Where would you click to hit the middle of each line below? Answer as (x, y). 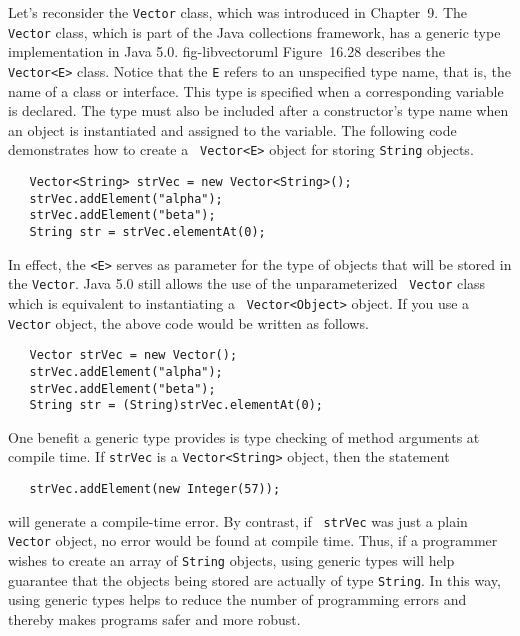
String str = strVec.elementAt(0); (147, 231)
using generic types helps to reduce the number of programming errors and (237, 599)
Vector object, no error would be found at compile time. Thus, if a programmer (253, 540)
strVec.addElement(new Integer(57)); (155, 489)
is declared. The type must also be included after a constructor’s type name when (258, 110)
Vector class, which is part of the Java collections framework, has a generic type (254, 31)
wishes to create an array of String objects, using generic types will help (231, 560)
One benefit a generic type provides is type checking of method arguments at (244, 436)
